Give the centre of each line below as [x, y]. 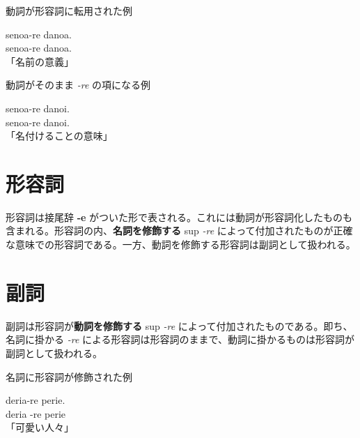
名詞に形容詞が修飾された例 [69, 376]
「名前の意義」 [40, 61]
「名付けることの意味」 [59, 136]
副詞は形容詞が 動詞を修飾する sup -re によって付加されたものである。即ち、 [179, 325]
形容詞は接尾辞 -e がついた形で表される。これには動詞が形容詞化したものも [179, 217]
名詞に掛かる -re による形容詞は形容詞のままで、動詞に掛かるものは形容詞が [180, 339]
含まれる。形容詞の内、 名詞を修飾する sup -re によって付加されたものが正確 [179, 231]
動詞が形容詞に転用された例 [69, 10]
